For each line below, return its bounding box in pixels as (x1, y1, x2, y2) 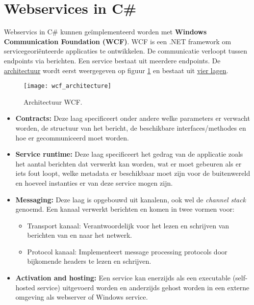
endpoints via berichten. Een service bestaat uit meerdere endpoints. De (4, 55, 221, 65)
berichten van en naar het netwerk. (27, 230, 132, 240)
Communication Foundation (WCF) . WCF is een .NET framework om (4, 36, 231, 46)
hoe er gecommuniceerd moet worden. (15, 132, 129, 142)
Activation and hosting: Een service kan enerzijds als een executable (15, 273, 230, 283)
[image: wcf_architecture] (24, 83, 111, 90)
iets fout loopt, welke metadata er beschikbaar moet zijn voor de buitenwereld (15, 168, 251, 178)
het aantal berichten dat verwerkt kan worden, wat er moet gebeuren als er (15, 158, 242, 168)
